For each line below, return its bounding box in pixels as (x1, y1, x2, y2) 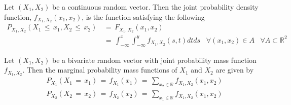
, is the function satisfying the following (82, 11, 205, 22)
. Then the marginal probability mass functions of (22, 64, 177, 75)
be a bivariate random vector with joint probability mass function (52, 54, 257, 65)
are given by (215, 64, 254, 75)
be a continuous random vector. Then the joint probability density (52, 2, 259, 12)
